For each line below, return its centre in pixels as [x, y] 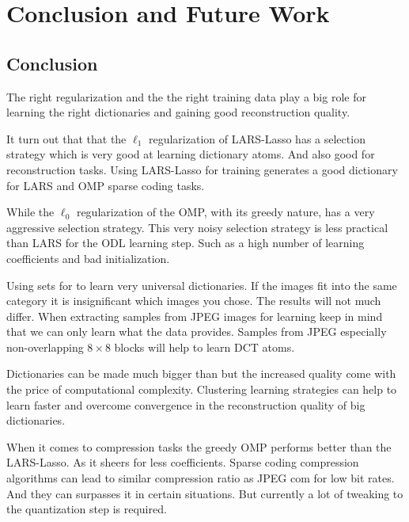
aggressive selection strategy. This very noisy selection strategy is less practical [197, 227]
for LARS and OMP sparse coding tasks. [106, 185]
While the [30, 212]
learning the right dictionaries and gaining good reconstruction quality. [178, 112]
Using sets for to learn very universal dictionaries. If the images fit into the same [202, 285]
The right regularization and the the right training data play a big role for [186, 96]
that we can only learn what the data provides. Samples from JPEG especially [197, 331]
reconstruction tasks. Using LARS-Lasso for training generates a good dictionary [202, 169]
